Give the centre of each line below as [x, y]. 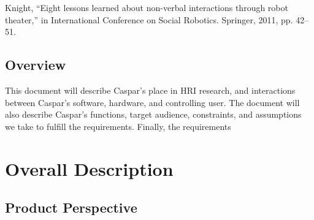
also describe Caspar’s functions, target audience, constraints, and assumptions [153, 114]
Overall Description [89, 168]
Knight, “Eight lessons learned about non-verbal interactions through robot [147, 7]
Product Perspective [71, 207]
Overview [36, 65]
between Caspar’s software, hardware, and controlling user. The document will [152, 102]
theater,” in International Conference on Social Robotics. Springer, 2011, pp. [149, 19]
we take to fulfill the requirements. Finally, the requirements [118, 126]
